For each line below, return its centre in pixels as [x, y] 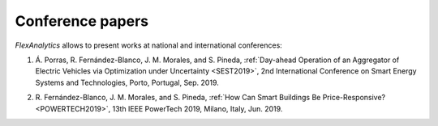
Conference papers [82, 21]
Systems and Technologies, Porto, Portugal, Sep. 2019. [127, 82]
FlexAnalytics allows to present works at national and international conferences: [149, 45]
